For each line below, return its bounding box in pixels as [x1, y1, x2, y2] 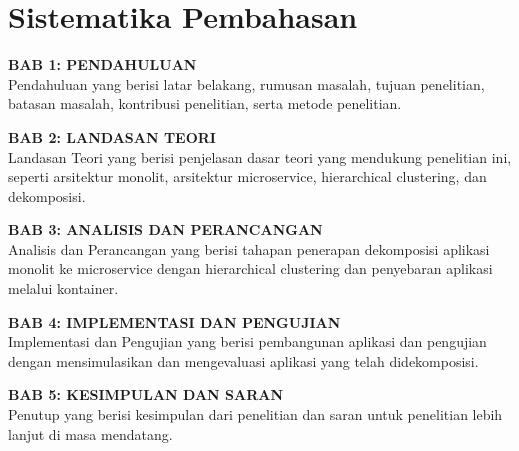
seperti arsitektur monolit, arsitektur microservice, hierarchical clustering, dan [8, 166, 487, 187]
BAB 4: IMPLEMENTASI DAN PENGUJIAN [8, 311, 341, 332]
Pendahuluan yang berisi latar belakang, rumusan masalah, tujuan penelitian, [8, 73, 485, 94]
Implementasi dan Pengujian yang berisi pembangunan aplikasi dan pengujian [8, 331, 487, 352]
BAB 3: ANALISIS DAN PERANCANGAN [8, 219, 323, 240]
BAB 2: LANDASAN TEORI [8, 126, 216, 147]
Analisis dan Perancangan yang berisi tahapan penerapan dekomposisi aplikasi [8, 238, 490, 259]
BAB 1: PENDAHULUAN [8, 54, 197, 75]
